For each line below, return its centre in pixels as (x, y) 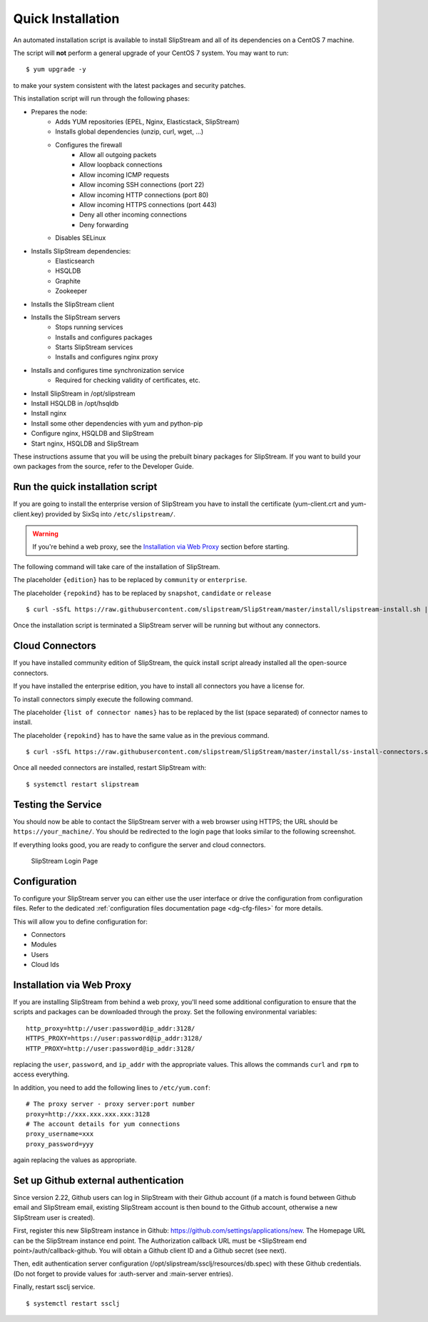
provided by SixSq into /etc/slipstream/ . (111, 514)
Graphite (68, 281)
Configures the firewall (89, 145)
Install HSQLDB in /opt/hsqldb (75, 404)
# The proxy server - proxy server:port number (111, 1104)
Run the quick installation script (85, 487)
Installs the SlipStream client (73, 304)
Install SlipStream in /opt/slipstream (83, 394)
